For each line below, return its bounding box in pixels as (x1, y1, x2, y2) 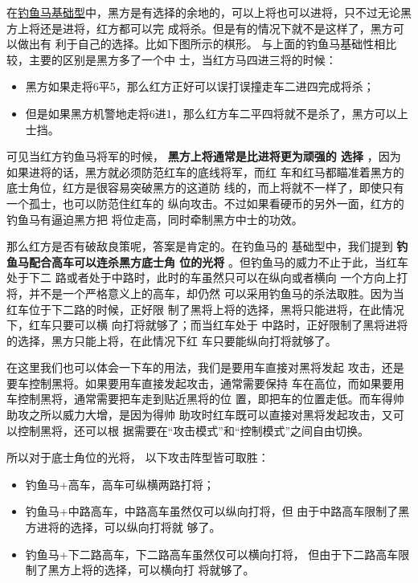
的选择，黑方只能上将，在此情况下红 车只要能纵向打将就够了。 (6, 332, 337, 349)
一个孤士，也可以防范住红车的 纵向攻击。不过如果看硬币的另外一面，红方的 (6, 194, 404, 211)
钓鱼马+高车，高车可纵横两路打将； (25, 475, 215, 492)
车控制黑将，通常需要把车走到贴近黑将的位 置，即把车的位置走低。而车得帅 (6, 390, 404, 407)
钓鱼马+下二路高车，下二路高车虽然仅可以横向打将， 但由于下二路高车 (25, 545, 399, 562)
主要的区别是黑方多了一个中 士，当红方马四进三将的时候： (28, 51, 337, 67)
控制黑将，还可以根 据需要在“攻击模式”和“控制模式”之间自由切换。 (17, 422, 370, 438)
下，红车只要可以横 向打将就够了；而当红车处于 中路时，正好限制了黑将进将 (6, 316, 408, 333)
